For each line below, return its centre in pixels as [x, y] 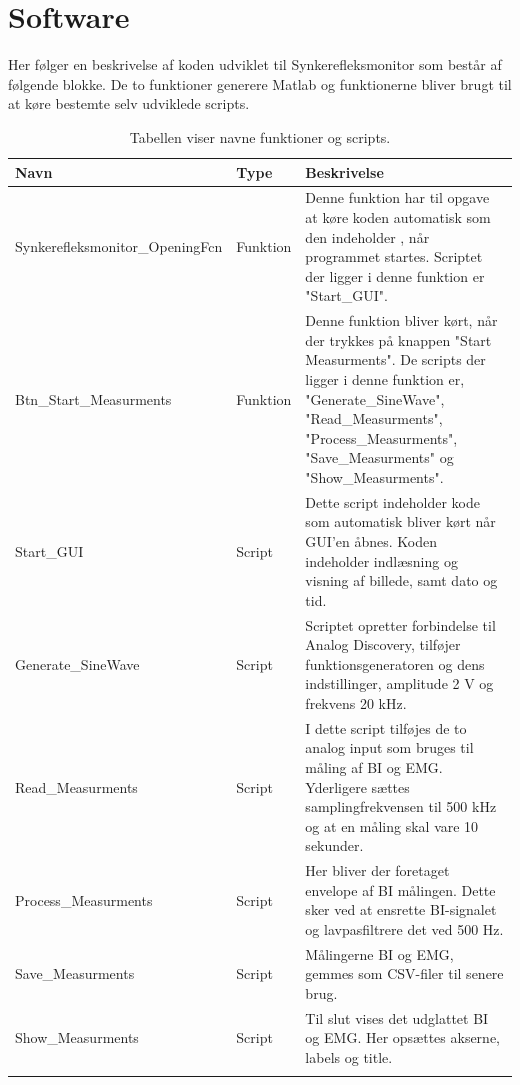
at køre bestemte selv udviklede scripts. [129, 103]
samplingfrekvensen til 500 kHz [401, 806]
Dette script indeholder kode [392, 501]
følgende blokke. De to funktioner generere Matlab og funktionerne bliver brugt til [260, 83]
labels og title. [349, 1057]
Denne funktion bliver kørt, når [401, 320]
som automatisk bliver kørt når [400, 521]
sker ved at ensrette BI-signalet [401, 909]
